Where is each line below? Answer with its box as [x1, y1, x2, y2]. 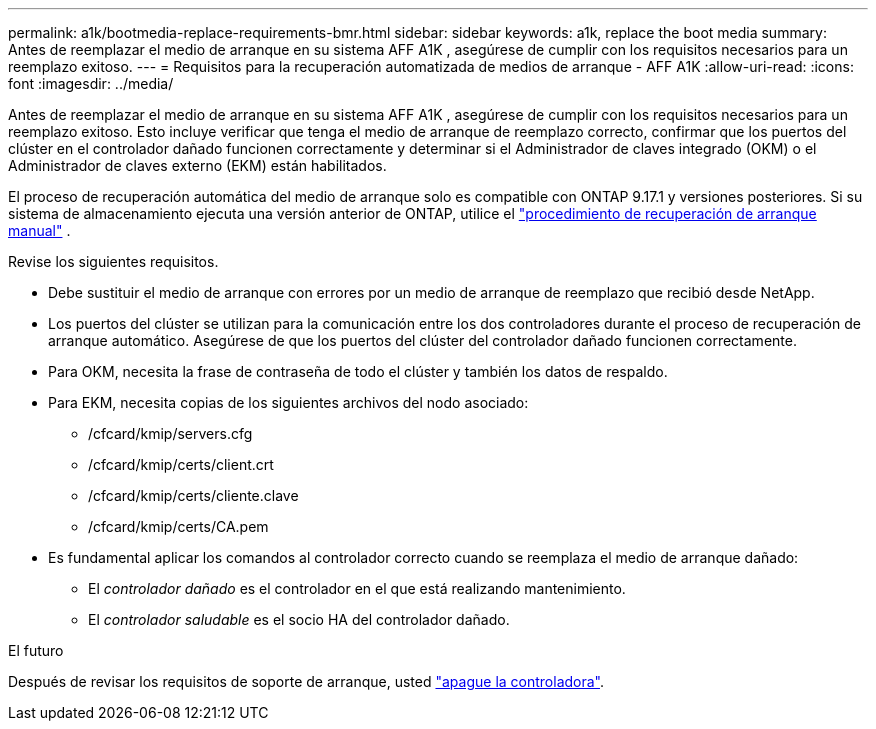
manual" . [8, 222, 71, 239]
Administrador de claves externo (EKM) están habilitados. [8, 157, 387, 174]
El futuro [8, 642, 64, 659]
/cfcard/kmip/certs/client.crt [88, 456, 274, 473]
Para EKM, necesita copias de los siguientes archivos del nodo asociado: [48, 394, 529, 411]
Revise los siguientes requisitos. [8, 253, 219, 270]
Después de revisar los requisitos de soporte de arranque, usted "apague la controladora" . [8, 673, 605, 690]
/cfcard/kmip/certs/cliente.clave [88, 487, 299, 504]
